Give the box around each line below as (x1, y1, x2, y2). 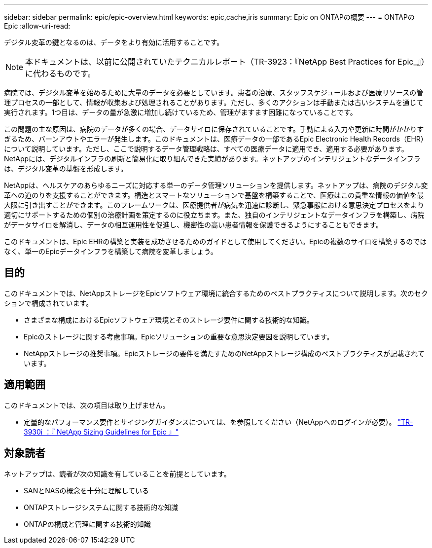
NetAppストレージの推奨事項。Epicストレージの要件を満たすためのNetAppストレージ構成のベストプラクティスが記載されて (24, 349, 425, 358)
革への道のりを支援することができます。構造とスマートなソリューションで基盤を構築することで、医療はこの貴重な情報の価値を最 (4, 191, 424, 199)
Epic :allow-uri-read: (4, 22, 71, 30)
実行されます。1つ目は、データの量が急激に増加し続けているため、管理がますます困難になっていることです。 (4, 108, 357, 116)
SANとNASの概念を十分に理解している (24, 486, 149, 495)
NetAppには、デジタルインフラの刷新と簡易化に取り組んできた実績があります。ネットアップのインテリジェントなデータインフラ (4, 154, 421, 163)
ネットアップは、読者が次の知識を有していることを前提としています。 (4, 469, 231, 478)
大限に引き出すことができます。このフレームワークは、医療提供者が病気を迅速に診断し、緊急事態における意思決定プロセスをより (4, 201, 424, 209)
